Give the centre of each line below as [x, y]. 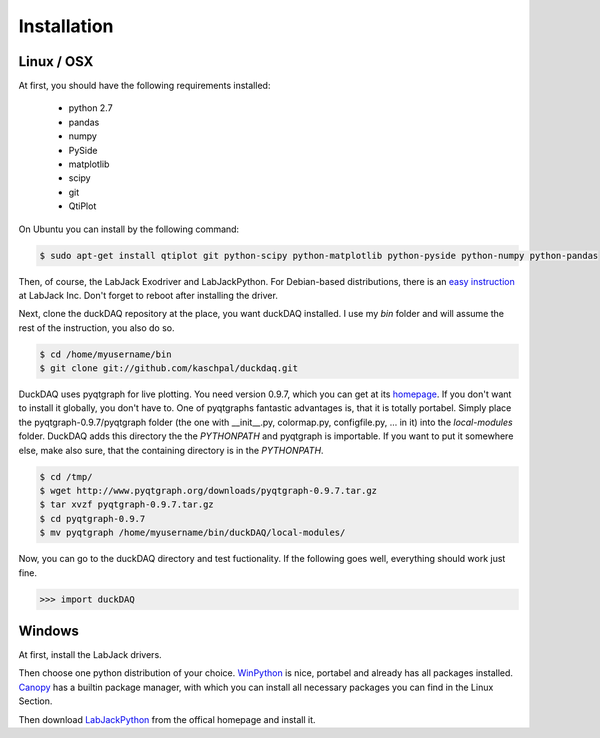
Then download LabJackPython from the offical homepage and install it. [167, 719]
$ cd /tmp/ [66, 476]
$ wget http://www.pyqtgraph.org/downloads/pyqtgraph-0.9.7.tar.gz [208, 491]
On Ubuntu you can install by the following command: [129, 229]
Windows [48, 630]
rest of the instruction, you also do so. [96, 327]
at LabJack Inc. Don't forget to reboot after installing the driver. [148, 295]
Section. [35, 701]
